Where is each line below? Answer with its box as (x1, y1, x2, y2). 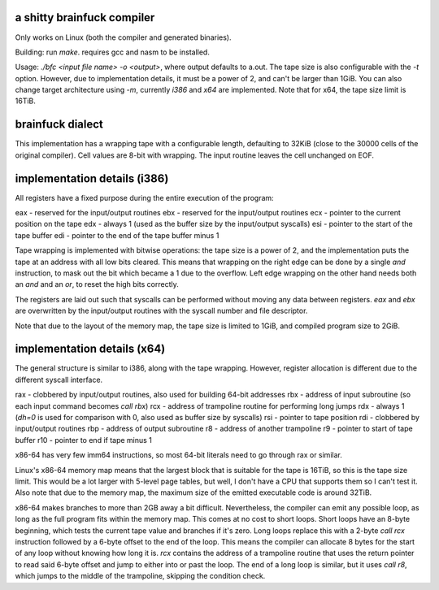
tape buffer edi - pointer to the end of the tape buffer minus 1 (15, 230, 219, 240)
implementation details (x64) (15, 342, 166, 356)
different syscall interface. (15, 375, 103, 384)
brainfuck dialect (15, 118, 103, 132)
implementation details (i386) (15, 171, 169, 185)
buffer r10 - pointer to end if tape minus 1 (15, 435, 152, 445)
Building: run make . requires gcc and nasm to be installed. (15, 47, 211, 57)
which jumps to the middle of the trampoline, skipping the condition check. (15, 571, 266, 581)
